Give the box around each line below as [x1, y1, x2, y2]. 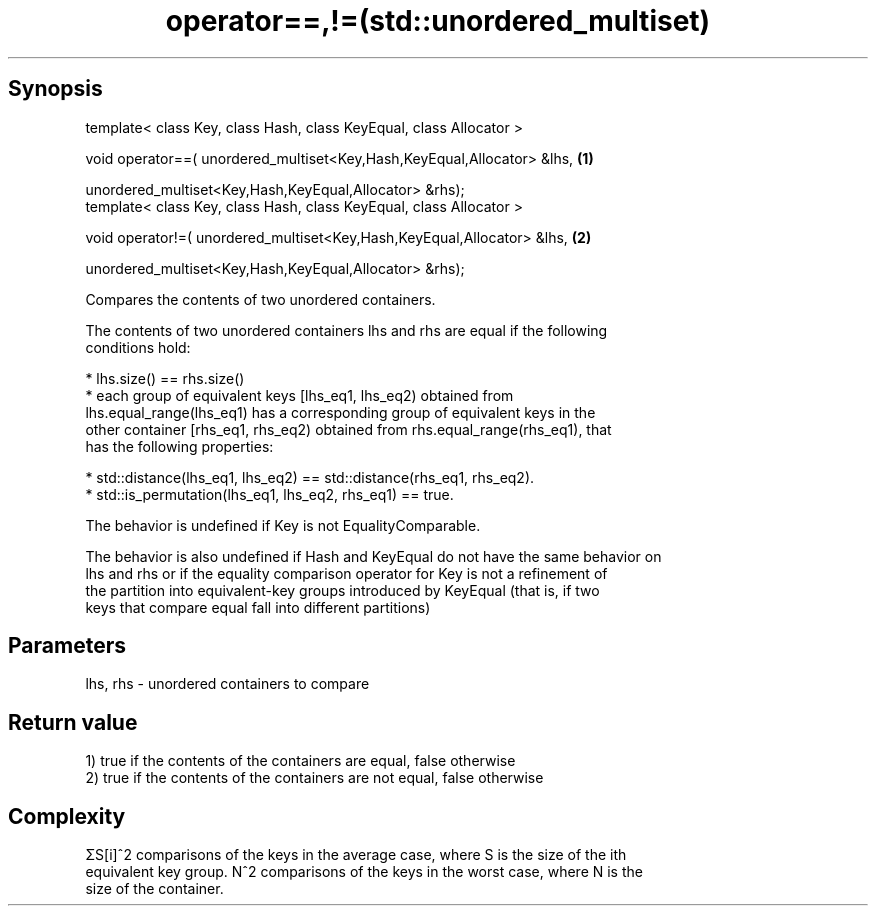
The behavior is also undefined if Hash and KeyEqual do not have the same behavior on [85, 547, 662, 565]
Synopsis [8, 76, 103, 102]
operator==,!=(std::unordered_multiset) [165, 4, 711, 38]
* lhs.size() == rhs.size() [85, 369, 245, 387]
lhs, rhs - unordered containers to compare [85, 675, 370, 693]
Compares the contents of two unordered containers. [85, 290, 436, 308]
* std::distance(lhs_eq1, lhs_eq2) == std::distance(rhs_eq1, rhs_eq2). [85, 468, 535, 486]
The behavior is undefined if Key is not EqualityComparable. [85, 516, 481, 534]
